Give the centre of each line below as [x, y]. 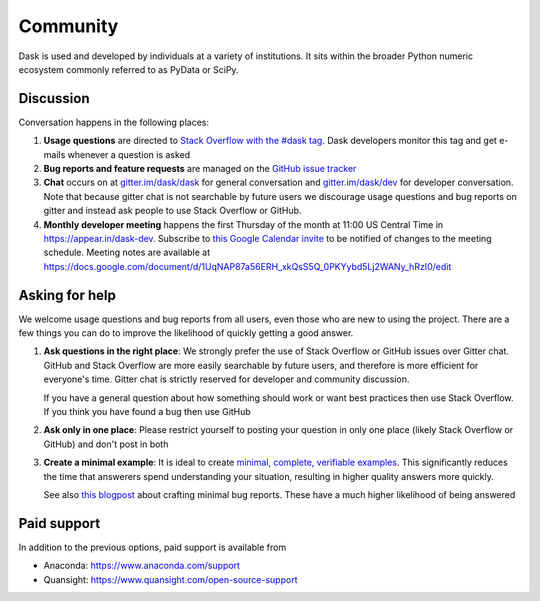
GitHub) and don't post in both [106, 444]
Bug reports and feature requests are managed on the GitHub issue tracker [200, 169]
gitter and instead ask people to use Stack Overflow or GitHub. [172, 211]
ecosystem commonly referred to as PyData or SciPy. [128, 69]
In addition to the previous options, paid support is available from [152, 547]
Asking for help [67, 295]
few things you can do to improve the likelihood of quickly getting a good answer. [186, 333]
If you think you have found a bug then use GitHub [147, 411]
